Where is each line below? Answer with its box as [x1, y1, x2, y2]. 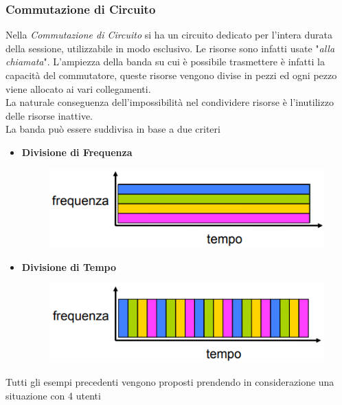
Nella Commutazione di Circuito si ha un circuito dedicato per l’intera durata [5, 28, 333, 42]
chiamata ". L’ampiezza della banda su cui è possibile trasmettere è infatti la [5, 54, 325, 69]
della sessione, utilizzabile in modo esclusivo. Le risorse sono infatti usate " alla [5, 41, 335, 55]
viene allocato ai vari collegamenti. [5, 81, 151, 96]
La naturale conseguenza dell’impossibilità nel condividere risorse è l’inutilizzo [5, 95, 334, 109]
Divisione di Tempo [21, 259, 116, 274]
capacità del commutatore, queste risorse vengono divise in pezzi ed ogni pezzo [5, 68, 337, 82]
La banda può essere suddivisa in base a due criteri [5, 122, 220, 136]
